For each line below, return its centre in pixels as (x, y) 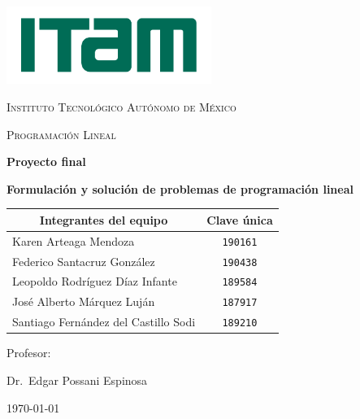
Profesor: (29, 353)
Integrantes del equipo (104, 219)
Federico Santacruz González (84, 261)
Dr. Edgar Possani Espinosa (77, 380)
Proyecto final (46, 161)
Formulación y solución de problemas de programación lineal (180, 188)
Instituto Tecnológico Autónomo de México (121, 106)
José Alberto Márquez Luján (84, 301)
